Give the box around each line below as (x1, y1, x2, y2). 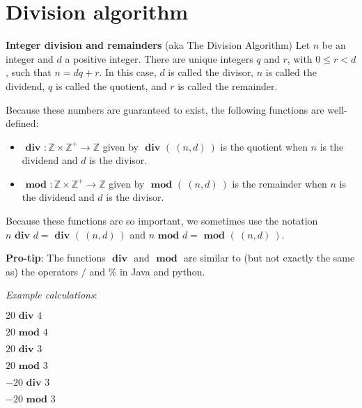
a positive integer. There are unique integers (65, 51, 253, 66)
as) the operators (6, 264, 79, 278)
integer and (6, 51, 54, 66)
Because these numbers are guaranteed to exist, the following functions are (6, 102, 324, 116)
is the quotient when (220, 139, 308, 153)
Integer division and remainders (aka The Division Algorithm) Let (6, 38, 310, 52)
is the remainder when (232, 176, 327, 190)
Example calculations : (6, 287, 97, 302)
